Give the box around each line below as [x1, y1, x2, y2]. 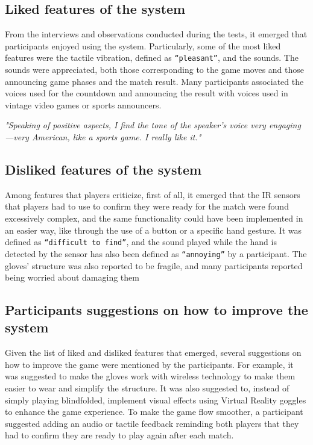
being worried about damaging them [5, 271, 139, 284]
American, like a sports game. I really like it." [31, 131, 201, 143]
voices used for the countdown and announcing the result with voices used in [5, 87, 288, 99]
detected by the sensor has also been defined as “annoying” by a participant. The [5, 247, 307, 260]
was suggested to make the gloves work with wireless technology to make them [5, 370, 296, 382]
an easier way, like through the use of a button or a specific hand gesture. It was [5, 223, 302, 236]
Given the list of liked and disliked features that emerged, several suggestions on [5, 346, 302, 359]
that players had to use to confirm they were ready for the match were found [5, 200, 289, 213]
